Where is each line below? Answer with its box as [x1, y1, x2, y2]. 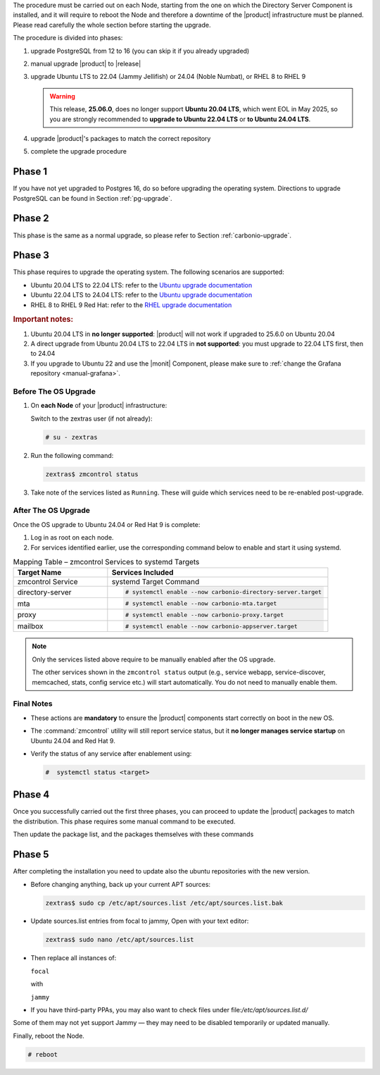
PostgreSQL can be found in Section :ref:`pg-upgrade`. [13, 194, 172, 202]
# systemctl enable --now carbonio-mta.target [125, 599, 277, 607]
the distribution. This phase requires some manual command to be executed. [13, 817, 236, 826]
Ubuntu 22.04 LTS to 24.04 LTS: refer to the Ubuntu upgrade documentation [30, 291, 253, 299]
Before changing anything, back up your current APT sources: [30, 880, 211, 888]
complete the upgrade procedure [30, 147, 127, 156]
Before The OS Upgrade [13, 386, 96, 396]
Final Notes [13, 699, 53, 709]
